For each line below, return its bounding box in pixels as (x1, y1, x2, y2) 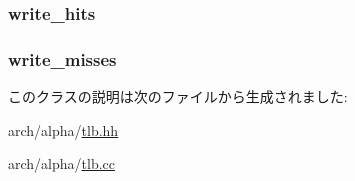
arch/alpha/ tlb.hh (8, 119, 119, 140)
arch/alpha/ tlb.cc (8, 153, 116, 174)
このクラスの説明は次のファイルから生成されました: (8, 86, 348, 107)
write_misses (8, 46, 117, 71)
